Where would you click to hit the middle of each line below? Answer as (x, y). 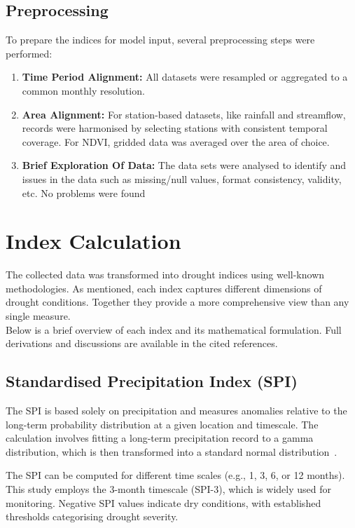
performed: (29, 53)
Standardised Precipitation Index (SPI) (152, 381)
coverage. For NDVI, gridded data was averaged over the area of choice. (176, 141)
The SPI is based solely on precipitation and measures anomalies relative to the (176, 411)
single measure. (38, 316)
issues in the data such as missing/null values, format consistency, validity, (182, 178)
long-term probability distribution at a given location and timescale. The (162, 424)
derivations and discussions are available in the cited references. (142, 343)
